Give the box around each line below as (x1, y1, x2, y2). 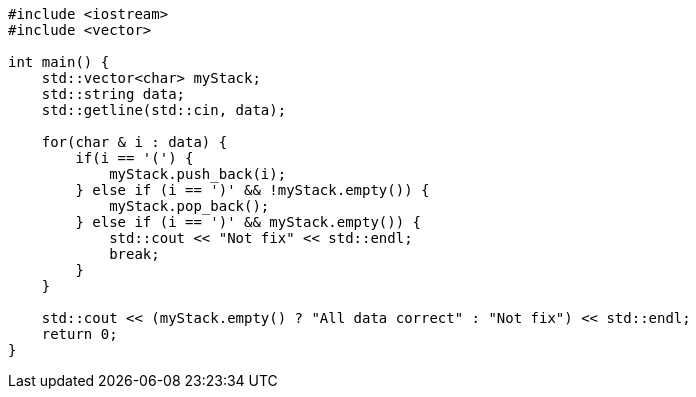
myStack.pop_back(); (109, 198, 270, 214)
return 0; (41, 326, 118, 342)
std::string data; (41, 86, 186, 102)
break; (109, 246, 160, 262)
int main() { (8, 54, 110, 70)
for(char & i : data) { (41, 134, 228, 150)
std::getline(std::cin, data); (41, 102, 287, 118)
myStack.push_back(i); (109, 166, 287, 182)
